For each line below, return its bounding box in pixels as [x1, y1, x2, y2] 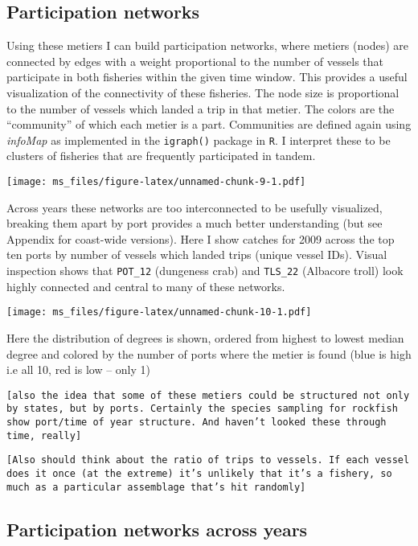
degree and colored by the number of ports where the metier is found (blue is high [6, 345, 412, 362]
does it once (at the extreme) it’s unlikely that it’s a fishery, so [6, 468, 392, 480]
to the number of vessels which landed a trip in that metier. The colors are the [6, 100, 395, 117]
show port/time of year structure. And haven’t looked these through [6, 417, 387, 429]
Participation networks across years [6, 516, 308, 541]
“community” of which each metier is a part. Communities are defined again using [6, 116, 412, 133]
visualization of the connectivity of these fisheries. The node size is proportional [6, 84, 400, 101]
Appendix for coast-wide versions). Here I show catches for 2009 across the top [6, 230, 395, 247]
